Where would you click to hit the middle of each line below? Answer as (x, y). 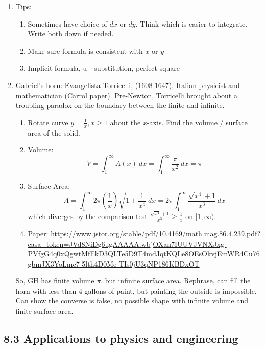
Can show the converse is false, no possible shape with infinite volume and (132, 301)
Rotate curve (48, 122)
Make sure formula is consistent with (85, 50)
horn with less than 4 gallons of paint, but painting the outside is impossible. (136, 290)
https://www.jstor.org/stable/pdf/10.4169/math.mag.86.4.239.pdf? (156, 233)
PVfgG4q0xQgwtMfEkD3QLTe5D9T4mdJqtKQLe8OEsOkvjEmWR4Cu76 (144, 254)
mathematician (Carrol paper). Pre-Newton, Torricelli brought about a (126, 95)
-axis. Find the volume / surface (197, 122)
